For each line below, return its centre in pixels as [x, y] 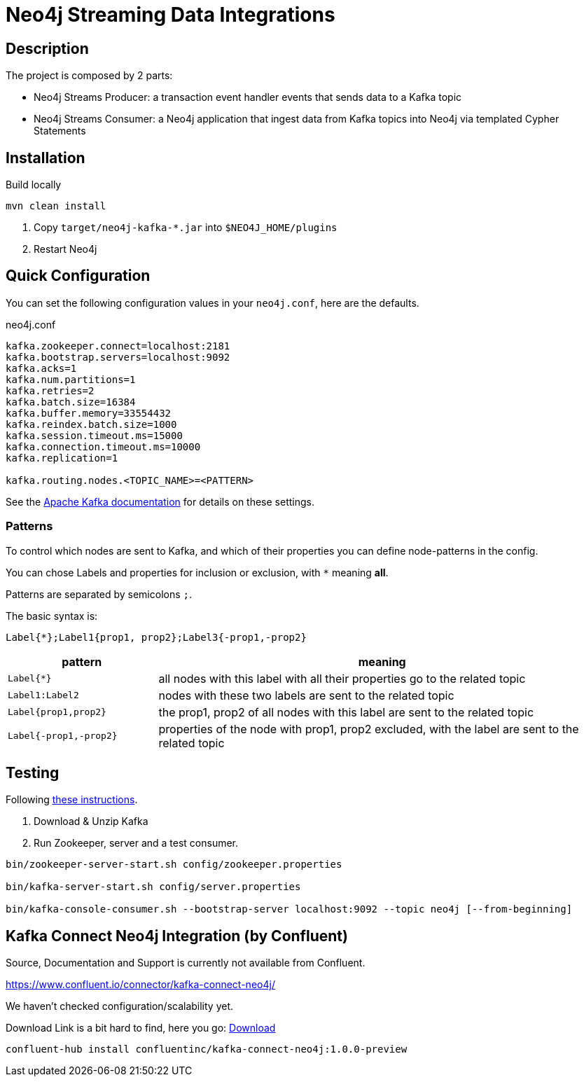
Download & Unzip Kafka [91, 821]
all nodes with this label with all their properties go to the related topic [342, 678]
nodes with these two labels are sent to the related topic [306, 695]
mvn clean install [56, 206]
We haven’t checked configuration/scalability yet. [120, 1006]
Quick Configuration [78, 276]
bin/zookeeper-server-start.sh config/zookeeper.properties [174, 865]
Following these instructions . [72, 800]
